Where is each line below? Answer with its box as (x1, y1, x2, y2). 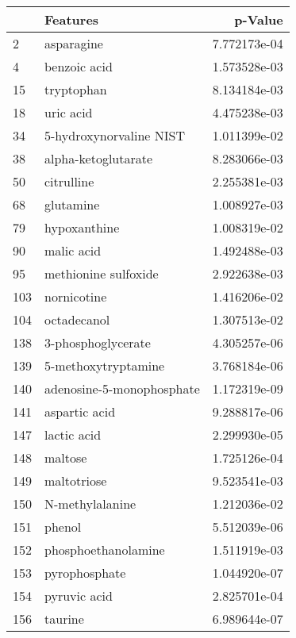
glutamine (44, 195, 100, 213)
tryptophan (44, 80, 107, 98)
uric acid (44, 103, 93, 121)
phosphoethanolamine (44, 540, 165, 559)
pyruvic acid (44, 586, 113, 605)
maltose (44, 448, 87, 467)
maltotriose (44, 471, 107, 490)
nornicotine (44, 287, 107, 306)
